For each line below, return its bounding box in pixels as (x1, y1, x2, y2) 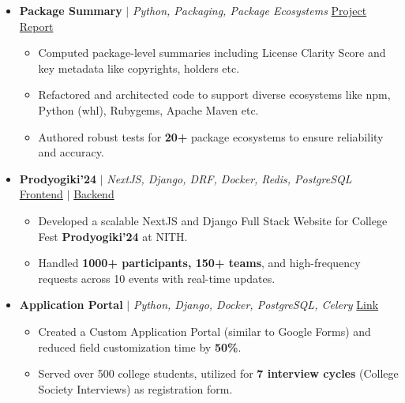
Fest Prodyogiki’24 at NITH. (38, 228, 188, 244)
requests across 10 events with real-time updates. (38, 269, 276, 286)
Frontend (19, 186, 63, 202)
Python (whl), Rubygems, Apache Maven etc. (38, 101, 259, 118)
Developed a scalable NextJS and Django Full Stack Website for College (38, 212, 388, 228)
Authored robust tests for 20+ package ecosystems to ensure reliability (38, 128, 384, 145)
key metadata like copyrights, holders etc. (38, 59, 240, 76)
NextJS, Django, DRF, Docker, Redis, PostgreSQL (107, 170, 352, 186)
